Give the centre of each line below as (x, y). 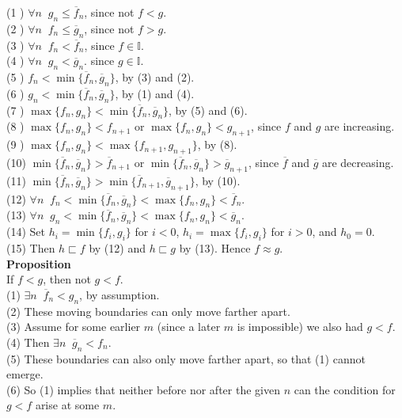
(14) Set (26, 232)
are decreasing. (358, 162)
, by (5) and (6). (208, 110)
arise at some (67, 405)
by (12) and (117, 247)
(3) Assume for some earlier (74, 327)
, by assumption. (119, 294)
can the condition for (345, 389)
